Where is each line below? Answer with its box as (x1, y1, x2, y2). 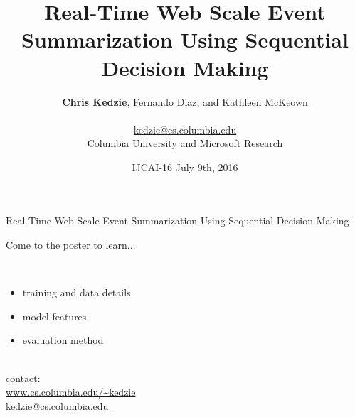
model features (22, 308, 87, 323)
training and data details (22, 285, 131, 300)
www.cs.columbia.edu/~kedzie (6, 384, 136, 399)
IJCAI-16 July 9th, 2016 (132, 159, 238, 174)
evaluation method (22, 332, 104, 347)
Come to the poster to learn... (6, 237, 136, 252)
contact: (6, 370, 41, 385)
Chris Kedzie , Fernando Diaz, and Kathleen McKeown (62, 94, 308, 109)
